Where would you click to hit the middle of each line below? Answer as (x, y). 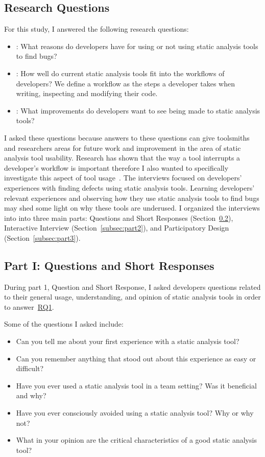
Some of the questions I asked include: (64, 324)
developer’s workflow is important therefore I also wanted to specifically (116, 167)
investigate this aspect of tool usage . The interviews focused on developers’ (123, 178)
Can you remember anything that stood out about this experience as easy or (136, 358)
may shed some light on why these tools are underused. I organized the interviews (132, 208)
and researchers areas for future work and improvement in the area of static (123, 147)
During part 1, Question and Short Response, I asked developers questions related (132, 287)
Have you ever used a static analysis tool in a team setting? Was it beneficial (136, 385)
